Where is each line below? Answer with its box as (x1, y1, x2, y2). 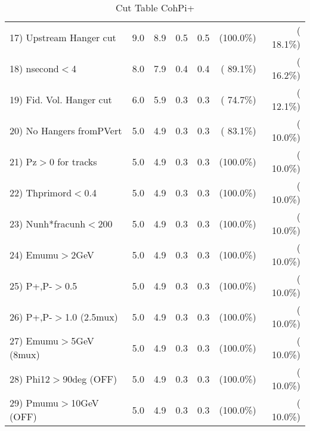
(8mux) (10, 347, 40, 361)
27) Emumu (10, 334, 59, 347)
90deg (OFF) (63, 371, 117, 386)
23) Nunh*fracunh (10, 216, 86, 230)
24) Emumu (10, 247, 59, 261)
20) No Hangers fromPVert (10, 123, 122, 137)
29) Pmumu (10, 396, 59, 410)
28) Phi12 (10, 371, 50, 386)
